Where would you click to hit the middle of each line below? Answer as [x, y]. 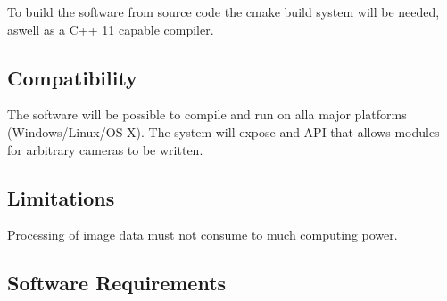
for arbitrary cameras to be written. [105, 149]
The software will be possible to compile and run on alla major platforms [207, 114]
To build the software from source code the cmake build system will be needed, [223, 12]
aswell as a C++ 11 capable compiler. [111, 29]
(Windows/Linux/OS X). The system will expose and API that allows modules [223, 131]
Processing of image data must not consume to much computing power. [203, 235]
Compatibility [72, 77]
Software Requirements [117, 283]
